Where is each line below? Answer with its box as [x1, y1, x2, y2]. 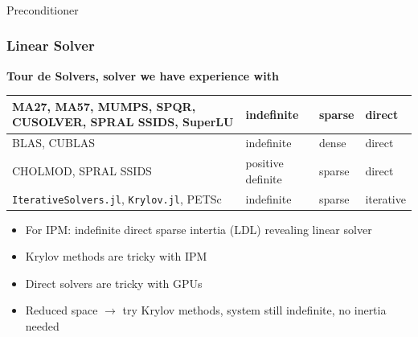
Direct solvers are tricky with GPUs [25, 274, 203, 291]
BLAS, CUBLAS [12, 134, 96, 151]
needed [25, 318, 59, 335]
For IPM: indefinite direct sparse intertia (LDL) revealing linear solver [25, 220, 372, 237]
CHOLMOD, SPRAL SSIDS [12, 162, 152, 179]
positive [245, 154, 284, 171]
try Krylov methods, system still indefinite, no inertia [122, 302, 387, 319]
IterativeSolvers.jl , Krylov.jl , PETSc [12, 190, 222, 207]
